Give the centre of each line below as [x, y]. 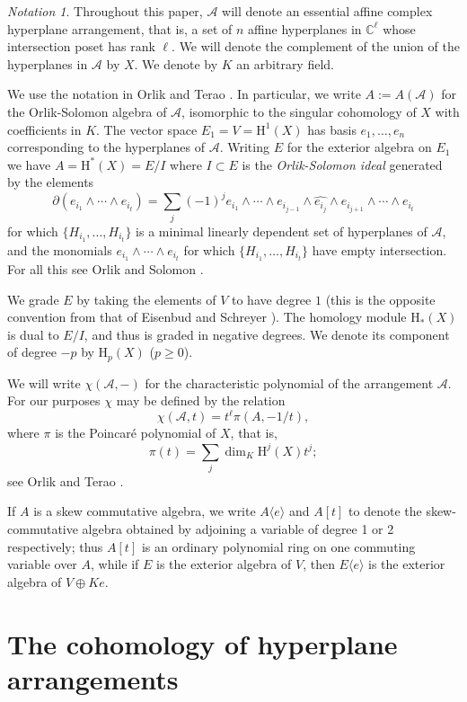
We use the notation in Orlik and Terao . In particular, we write [184, 94]
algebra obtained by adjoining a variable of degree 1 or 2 [238, 529]
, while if [115, 564]
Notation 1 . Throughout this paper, [105, 11]
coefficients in [44, 129]
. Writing [244, 147]
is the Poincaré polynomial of [136, 433]
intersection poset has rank [81, 46]
